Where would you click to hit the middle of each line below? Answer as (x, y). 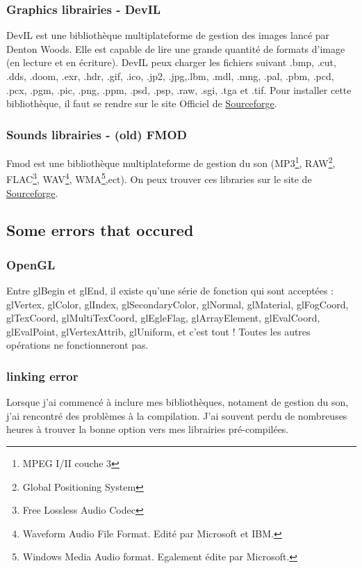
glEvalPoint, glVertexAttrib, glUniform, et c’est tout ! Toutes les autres (158, 331)
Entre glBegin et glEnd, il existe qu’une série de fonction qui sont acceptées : (170, 291)
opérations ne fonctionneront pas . (77, 345)
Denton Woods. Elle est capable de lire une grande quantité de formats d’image (176, 48)
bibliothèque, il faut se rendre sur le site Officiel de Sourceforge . (142, 103)
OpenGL (31, 264)
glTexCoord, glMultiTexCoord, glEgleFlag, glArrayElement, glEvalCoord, (163, 318)
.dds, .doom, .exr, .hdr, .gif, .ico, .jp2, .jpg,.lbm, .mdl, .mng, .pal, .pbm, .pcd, (170, 76)
